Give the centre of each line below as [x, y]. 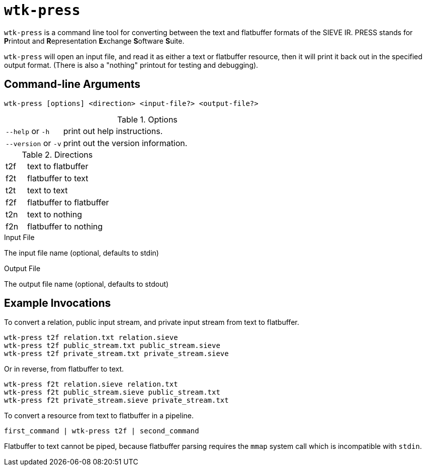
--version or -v [33, 143]
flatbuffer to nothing [65, 226]
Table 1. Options [147, 119]
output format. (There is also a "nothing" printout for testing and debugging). [131, 65]
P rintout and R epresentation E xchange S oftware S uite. [94, 41]
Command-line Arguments [72, 84]
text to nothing [55, 214]
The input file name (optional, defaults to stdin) [81, 253]
